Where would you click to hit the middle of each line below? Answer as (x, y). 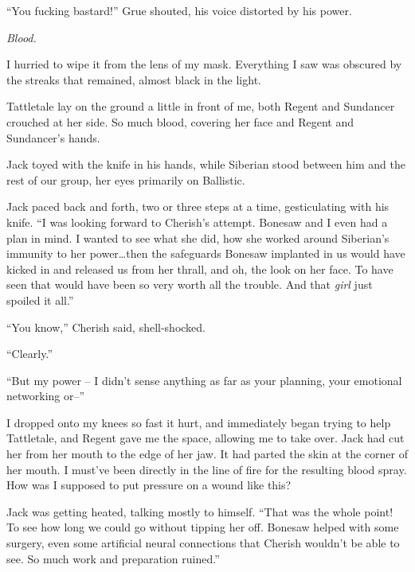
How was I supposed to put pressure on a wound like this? (149, 485)
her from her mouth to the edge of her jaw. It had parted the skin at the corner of (207, 454)
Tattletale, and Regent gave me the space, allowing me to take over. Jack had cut (206, 438)
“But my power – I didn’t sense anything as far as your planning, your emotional (204, 380)
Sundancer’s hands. (53, 137)
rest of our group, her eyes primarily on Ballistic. (126, 179)
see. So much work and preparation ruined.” (113, 558)
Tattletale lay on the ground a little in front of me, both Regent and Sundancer (201, 106)
